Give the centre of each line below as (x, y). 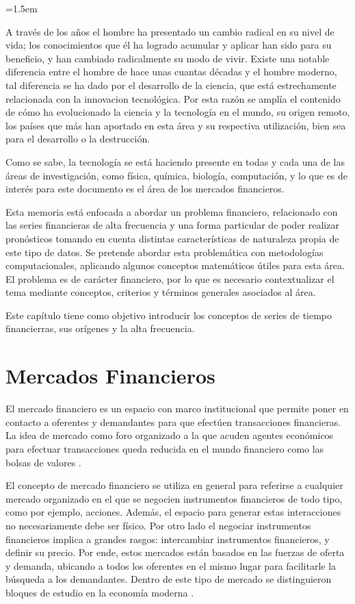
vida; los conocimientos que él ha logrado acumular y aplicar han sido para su (169, 45)
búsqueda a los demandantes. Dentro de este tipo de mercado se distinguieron (169, 579)
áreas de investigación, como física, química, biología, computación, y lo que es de (177, 175)
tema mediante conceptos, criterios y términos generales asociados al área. (161, 292)
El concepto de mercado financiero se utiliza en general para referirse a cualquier (174, 485)
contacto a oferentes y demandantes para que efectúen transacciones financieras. (173, 421)
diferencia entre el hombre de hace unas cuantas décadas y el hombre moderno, (171, 72)
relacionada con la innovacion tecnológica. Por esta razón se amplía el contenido (173, 98)
